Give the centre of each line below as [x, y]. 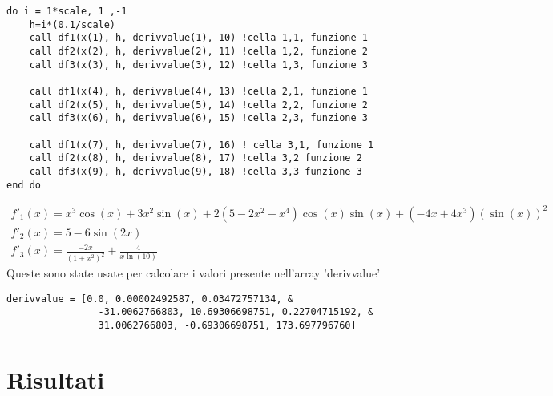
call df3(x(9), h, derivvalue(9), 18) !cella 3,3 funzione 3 [196, 171]
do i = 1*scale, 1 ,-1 [67, 11]
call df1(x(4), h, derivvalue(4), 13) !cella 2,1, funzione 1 [199, 91]
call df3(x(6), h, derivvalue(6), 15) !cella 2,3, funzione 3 [199, 118]
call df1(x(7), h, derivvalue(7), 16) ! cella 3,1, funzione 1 [202, 145]
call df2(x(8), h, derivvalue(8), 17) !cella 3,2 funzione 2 [196, 158]
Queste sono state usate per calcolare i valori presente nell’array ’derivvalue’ [194, 273]
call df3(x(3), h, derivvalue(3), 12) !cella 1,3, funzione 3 [199, 65]
